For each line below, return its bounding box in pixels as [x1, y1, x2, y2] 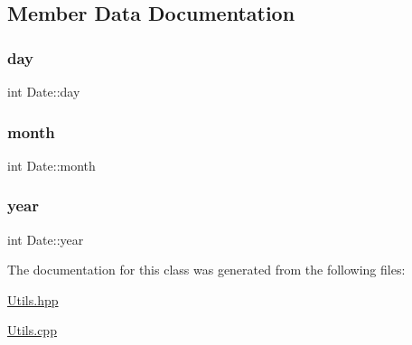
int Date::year [7, 229, 84, 248]
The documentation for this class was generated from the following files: [7, 260, 406, 279]
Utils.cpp [7, 321, 57, 340]
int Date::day [7, 82, 80, 100]
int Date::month [7, 155, 96, 174]
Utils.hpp [7, 290, 59, 309]
